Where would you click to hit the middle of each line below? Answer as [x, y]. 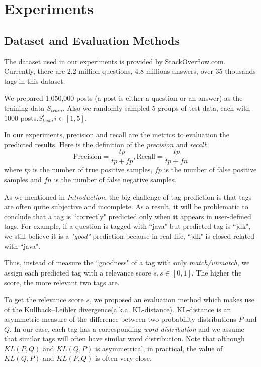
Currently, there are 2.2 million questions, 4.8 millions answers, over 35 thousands [130, 71]
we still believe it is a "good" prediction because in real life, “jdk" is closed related [129, 236]
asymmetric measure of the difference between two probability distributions [120, 319]
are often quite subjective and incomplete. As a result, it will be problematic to [126, 206]
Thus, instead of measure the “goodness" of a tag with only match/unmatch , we [127, 263]
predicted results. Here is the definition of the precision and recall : [106, 144]
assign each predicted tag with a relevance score [78, 272]
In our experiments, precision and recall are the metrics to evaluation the [117, 134]
